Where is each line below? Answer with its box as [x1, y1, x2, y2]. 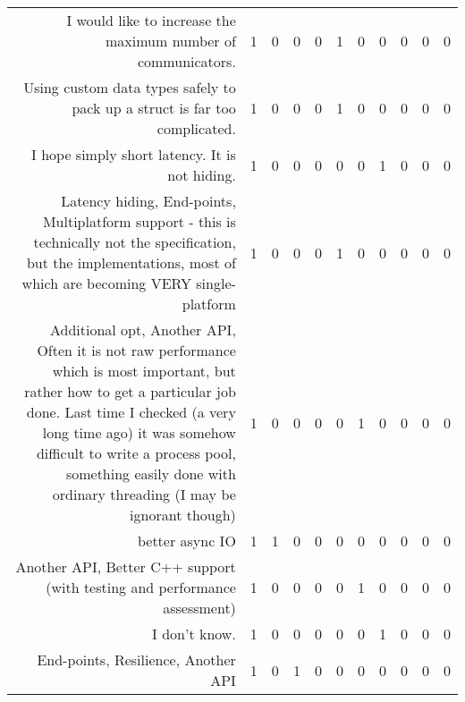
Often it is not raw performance [37, 340, 236, 360]
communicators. [137, 51, 236, 72]
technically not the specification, [33, 232, 236, 252]
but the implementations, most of [26, 252, 236, 273]
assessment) [163, 597, 236, 618]
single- [196, 273, 236, 293]
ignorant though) [130, 504, 236, 525]
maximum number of [106, 30, 236, 51]
